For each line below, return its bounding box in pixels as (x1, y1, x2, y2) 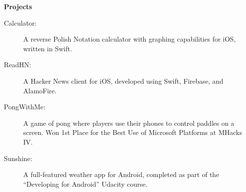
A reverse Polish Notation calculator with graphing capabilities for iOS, (23, 34, 236, 44)
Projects (4, 1, 32, 11)
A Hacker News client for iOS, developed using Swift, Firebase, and (23, 75, 224, 86)
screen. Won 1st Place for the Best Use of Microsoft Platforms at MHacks (23, 127, 242, 137)
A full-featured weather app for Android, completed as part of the (23, 169, 219, 179)
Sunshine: (4, 153, 32, 163)
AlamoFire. (23, 85, 57, 95)
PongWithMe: (4, 102, 46, 112)
